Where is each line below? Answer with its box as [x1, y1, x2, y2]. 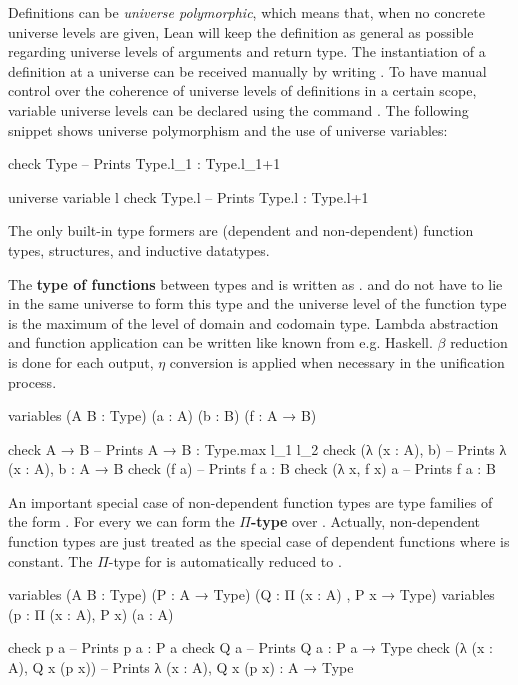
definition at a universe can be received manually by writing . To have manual [8, 60, 487, 81]
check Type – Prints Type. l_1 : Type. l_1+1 [8, 153, 281, 174]
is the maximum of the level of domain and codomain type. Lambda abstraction [8, 312, 499, 333]
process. [8, 371, 57, 392]
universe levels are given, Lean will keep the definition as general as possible [8, 21, 474, 42]
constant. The [8, 550, 93, 571]
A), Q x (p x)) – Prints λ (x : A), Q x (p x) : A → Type [8, 657, 354, 678]
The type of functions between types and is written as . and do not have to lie [8, 273, 503, 294]
